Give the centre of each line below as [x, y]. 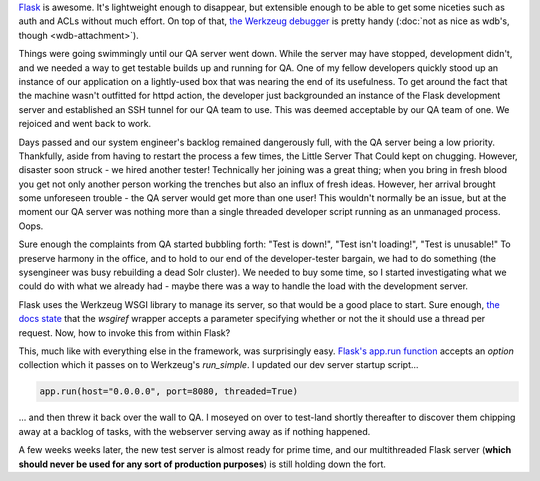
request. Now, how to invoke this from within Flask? [124, 332]
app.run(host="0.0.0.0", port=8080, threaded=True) [169, 391]
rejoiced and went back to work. [85, 124]
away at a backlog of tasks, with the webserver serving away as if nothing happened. [194, 431]
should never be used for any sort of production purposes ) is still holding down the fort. [202, 464]
